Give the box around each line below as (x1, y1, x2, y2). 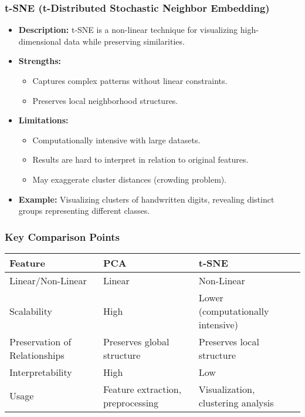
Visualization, (198, 382, 255, 396)
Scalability (9, 304, 52, 318)
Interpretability (9, 365, 72, 379)
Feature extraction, (103, 382, 182, 396)
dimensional (18, 35, 62, 47)
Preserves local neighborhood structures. (32, 94, 178, 106)
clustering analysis (198, 395, 274, 409)
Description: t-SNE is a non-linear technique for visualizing (18, 23, 238, 36)
